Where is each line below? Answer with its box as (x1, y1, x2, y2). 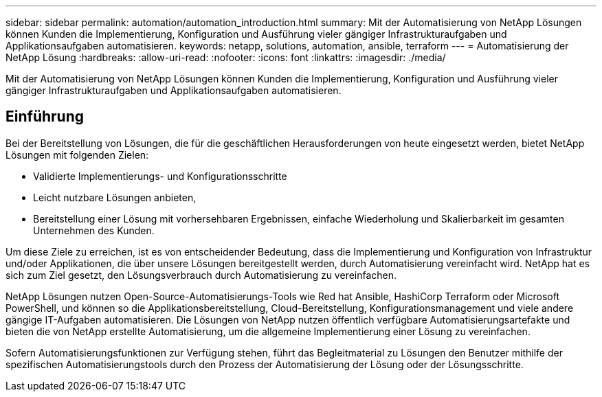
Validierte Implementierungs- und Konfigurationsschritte (33, 170, 287, 182)
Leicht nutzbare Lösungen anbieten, (33, 191, 197, 203)
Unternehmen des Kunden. (33, 224, 155, 236)
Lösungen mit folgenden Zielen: (5, 148, 149, 161)
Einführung (5, 108, 84, 126)
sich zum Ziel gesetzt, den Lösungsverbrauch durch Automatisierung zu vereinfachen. (5, 269, 397, 281)
